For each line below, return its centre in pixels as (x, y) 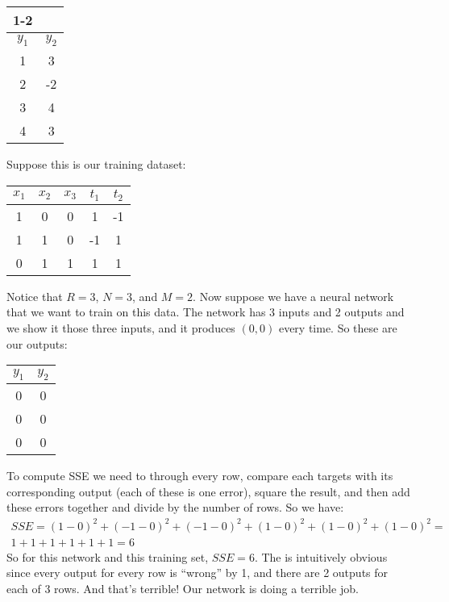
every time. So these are (338, 327)
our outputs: (37, 343)
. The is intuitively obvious (321, 556)
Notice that (35, 296)
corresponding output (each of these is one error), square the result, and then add (208, 491)
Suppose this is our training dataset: (96, 164)
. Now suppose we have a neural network (293, 296)
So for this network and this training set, (108, 556)
